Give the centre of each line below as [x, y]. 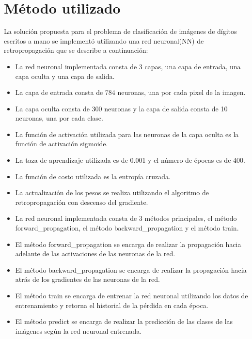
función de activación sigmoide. [62, 144]
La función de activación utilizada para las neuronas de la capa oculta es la [127, 134]
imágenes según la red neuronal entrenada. [79, 331]
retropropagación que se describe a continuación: [76, 50]
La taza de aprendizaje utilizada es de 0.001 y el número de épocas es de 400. [130, 160]
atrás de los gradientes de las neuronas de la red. [87, 279]
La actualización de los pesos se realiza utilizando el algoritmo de [112, 193]
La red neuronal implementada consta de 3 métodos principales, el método [126, 218]
